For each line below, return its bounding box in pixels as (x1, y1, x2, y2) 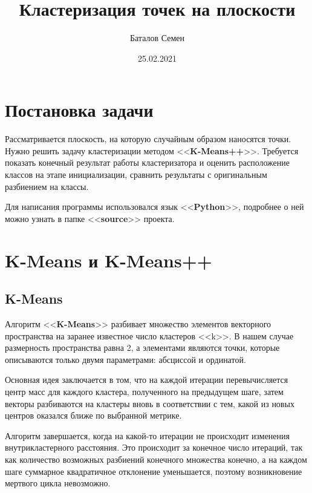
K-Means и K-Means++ (5, 247, 212, 272)
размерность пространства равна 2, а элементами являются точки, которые (5, 341, 280, 354)
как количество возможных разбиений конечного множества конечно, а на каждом (5, 452, 307, 465)
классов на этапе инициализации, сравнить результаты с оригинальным (5, 168, 267, 181)
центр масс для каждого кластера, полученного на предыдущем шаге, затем (5, 385, 284, 397)
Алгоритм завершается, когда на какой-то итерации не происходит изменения (5, 429, 290, 442)
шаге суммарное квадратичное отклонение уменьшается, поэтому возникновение (5, 465, 302, 477)
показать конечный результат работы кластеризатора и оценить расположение (5, 156, 290, 169)
